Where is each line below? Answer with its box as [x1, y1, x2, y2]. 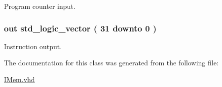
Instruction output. [4, 41, 62, 51]
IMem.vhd [4, 74, 35, 84]
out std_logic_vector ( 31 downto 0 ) [4, 22, 157, 34]
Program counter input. [4, 1, 75, 11]
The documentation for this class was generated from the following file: [4, 58, 219, 68]
